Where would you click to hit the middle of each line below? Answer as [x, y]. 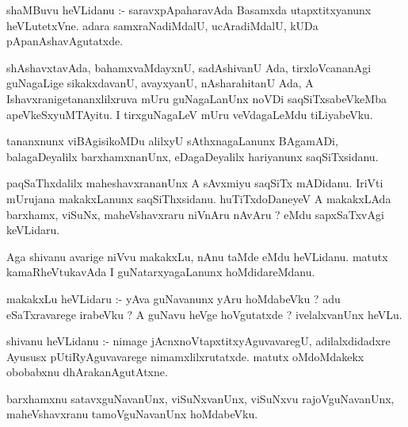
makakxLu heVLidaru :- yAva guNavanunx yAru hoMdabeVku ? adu [173, 298]
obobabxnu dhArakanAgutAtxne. [87, 372]
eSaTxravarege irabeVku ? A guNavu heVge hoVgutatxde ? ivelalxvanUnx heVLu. [204, 314]
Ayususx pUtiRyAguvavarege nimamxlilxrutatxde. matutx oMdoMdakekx [185, 356]
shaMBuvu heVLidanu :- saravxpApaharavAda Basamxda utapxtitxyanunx [189, 10]
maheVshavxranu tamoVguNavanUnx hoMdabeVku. [132, 414]
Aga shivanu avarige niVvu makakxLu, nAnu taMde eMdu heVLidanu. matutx [197, 256]
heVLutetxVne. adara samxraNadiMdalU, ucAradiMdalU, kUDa [162, 25]
